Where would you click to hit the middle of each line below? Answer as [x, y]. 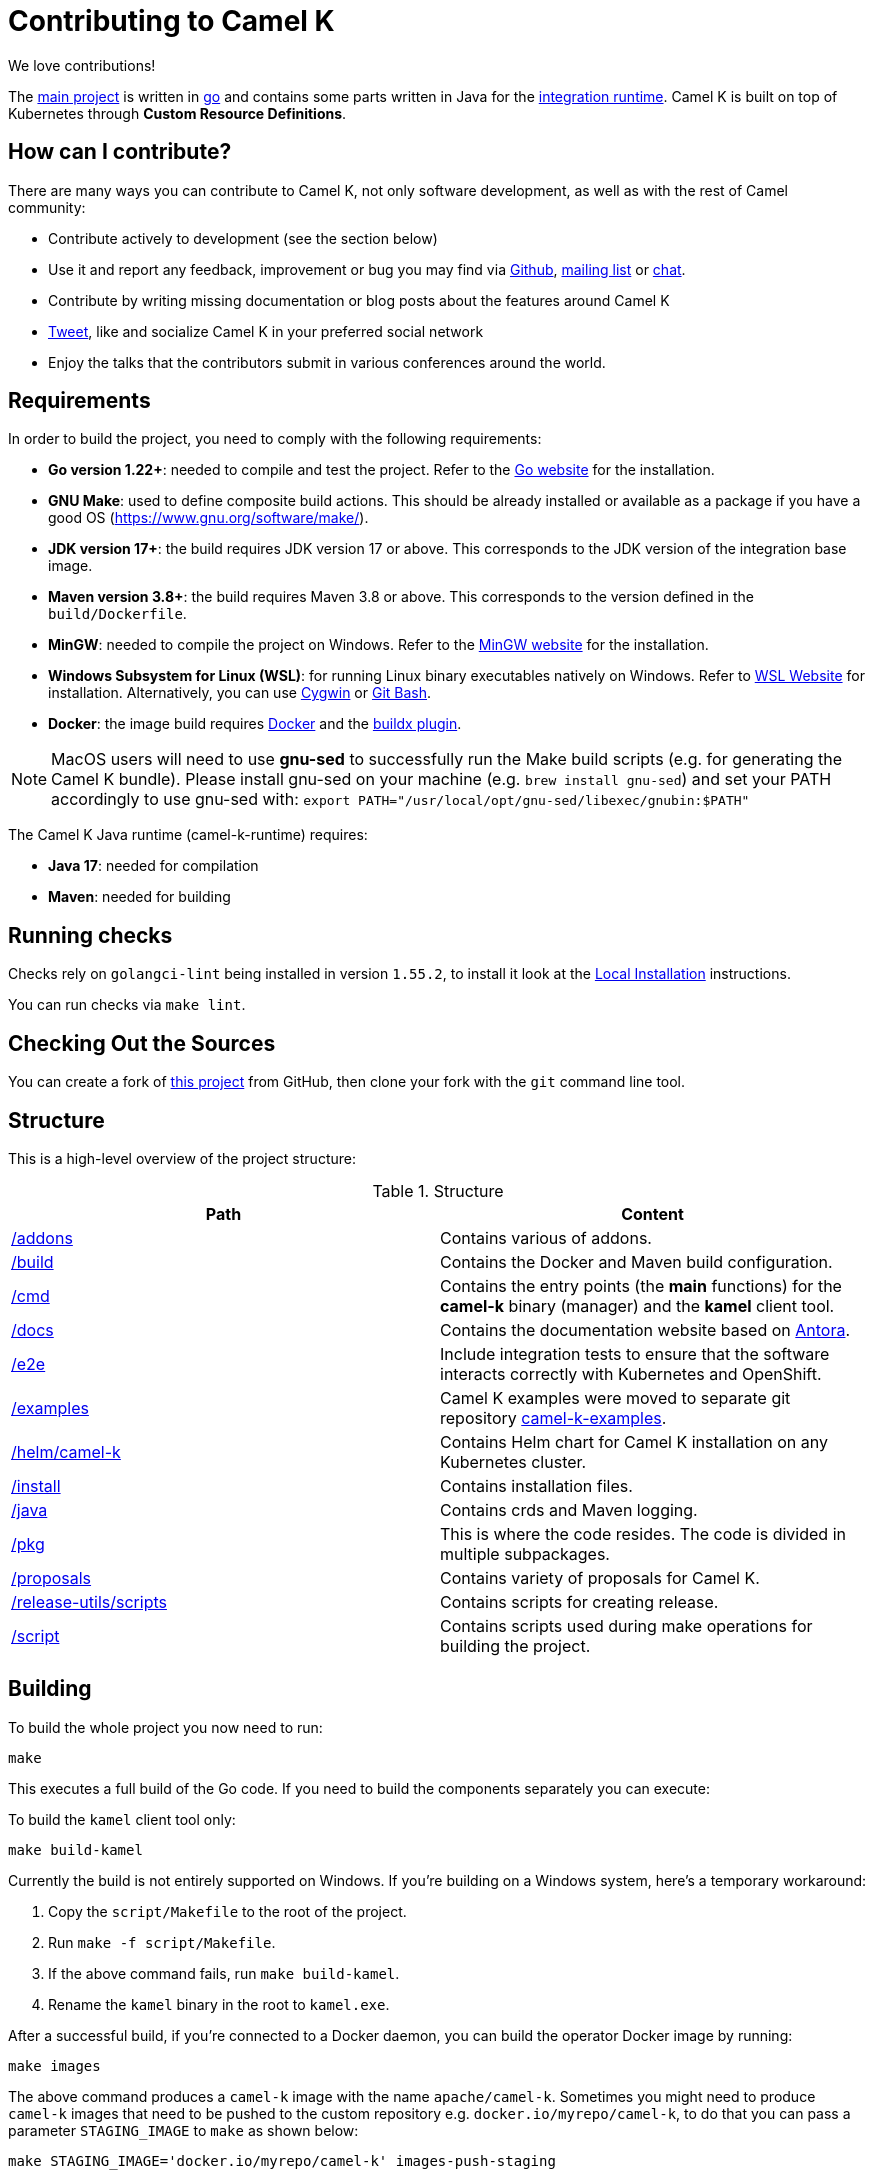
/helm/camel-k [66, 1451]
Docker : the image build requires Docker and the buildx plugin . [255, 724]
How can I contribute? [120, 152]
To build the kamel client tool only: [122, 1819]
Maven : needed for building [139, 897]
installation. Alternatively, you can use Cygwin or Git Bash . [240, 693]
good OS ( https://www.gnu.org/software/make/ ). [208, 518]
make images [54, 2065]
